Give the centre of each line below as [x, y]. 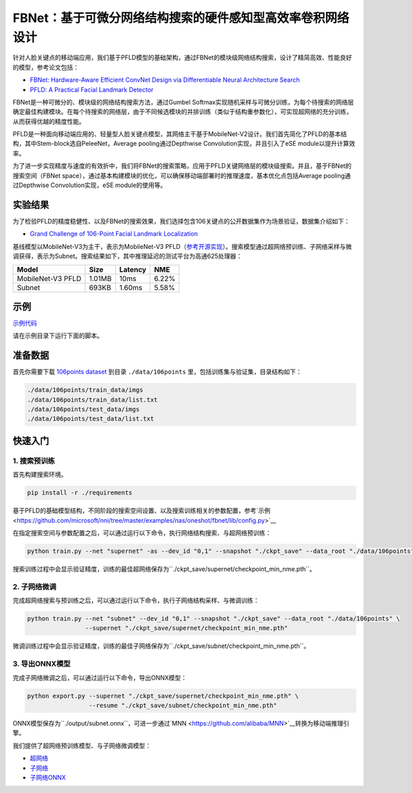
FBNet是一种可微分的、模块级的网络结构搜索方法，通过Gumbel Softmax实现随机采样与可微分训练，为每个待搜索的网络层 [183, 102]
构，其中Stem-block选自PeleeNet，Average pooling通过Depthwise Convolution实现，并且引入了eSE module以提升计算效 [184, 144]
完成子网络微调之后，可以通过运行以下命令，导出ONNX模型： [100, 677]
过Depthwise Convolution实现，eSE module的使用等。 [90, 185]
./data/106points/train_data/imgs [85, 390]
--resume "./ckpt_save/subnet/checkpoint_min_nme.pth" [183, 705]
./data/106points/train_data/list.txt [92, 400]
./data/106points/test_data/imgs [83, 410]
